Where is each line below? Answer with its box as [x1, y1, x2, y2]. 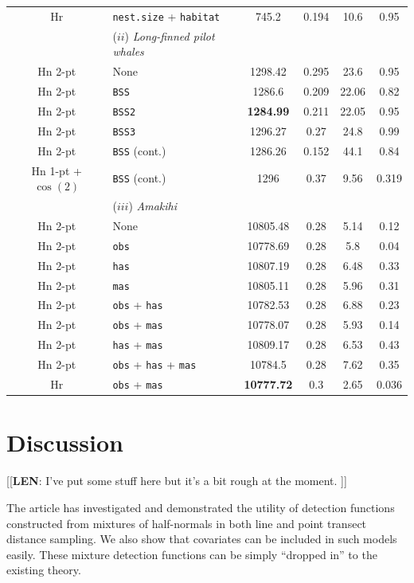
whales [112, 43, 144, 60]
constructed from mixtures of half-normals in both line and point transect [6, 515, 367, 531]
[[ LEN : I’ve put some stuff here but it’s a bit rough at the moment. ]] [6, 472, 347, 489]
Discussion [6, 426, 123, 459]
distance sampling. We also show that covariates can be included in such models [6, 530, 397, 547]
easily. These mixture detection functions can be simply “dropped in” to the [6, 546, 377, 562]
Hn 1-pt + [31, 162, 82, 178]
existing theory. [6, 561, 81, 578]
